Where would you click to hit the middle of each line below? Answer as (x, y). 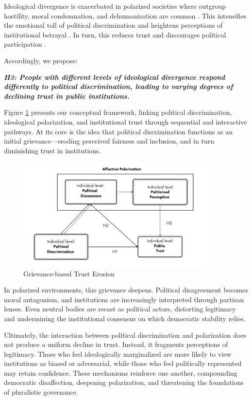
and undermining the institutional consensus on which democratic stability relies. (125, 318)
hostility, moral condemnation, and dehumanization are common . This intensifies (125, 15)
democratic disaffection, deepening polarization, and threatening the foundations (124, 382)
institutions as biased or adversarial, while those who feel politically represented (123, 363)
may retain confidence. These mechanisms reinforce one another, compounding (121, 373)
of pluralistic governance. (41, 392)
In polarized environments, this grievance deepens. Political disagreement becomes (126, 290)
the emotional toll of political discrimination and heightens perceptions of (113, 25)
